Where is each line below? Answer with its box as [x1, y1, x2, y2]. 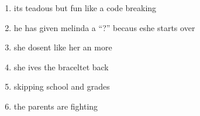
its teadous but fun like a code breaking [13, 2, 157, 13]
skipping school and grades [13, 80, 110, 93]
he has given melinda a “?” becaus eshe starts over [13, 21, 195, 33]
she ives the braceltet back [13, 60, 109, 73]
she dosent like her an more [13, 41, 112, 53]
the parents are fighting [13, 100, 98, 112]
